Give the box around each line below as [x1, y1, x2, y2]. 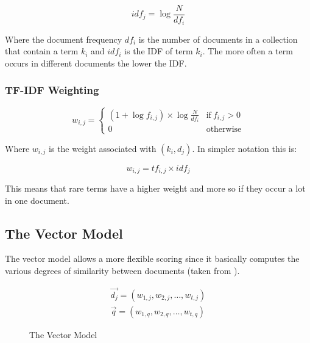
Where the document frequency [5, 32, 122, 45]
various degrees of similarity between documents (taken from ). [5, 264, 240, 276]
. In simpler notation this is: [192, 142, 297, 154]
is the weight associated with [49, 142, 157, 154]
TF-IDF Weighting [5, 82, 99, 98]
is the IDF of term [124, 45, 193, 57]
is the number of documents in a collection [138, 32, 298, 45]
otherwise [206, 125, 242, 134]
